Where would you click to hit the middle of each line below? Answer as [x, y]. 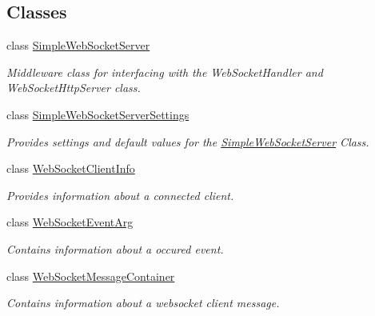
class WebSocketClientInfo [71, 168]
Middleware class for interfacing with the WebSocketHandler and [165, 72]
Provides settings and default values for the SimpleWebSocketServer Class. [188, 141]
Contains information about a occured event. [115, 248]
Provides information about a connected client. [120, 195]
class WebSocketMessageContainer [91, 276]
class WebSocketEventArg [70, 222]
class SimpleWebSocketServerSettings [98, 114]
